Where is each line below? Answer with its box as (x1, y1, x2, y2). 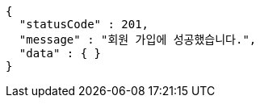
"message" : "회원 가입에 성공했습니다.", (19, 33, 257, 46)
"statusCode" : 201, (19, 18, 149, 31)
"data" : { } (19, 47, 102, 60)
